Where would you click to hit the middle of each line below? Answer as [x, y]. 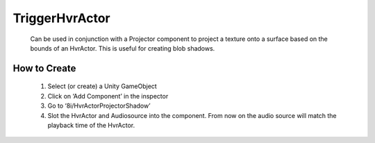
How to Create [44, 68]
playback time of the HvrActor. [91, 125]
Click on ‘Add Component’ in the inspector [108, 96]
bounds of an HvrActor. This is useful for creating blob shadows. [123, 48]
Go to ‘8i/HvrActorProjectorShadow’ [99, 106]
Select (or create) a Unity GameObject [102, 86]
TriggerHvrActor [61, 18]
